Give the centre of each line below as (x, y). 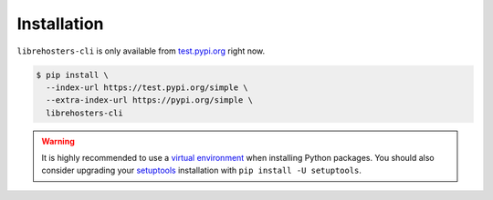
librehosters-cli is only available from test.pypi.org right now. (141, 51)
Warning (58, 141)
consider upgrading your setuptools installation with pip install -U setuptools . (202, 170)
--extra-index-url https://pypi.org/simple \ (149, 100)
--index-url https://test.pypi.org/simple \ (147, 87)
